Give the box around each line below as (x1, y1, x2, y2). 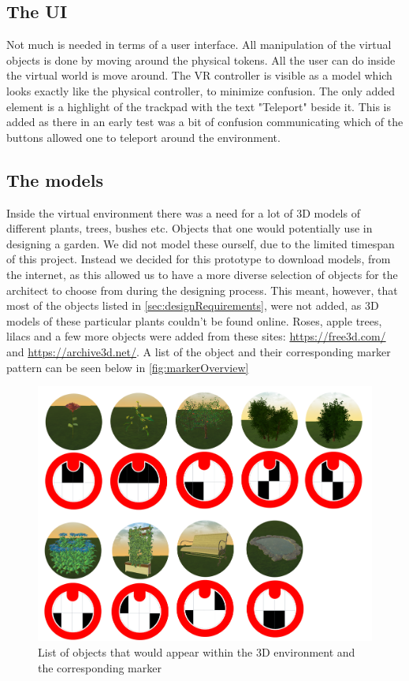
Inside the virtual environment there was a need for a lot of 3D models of (6, 204, 360, 221)
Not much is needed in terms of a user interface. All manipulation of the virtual (6, 36, 392, 53)
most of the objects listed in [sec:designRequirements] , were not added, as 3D (6, 297, 379, 314)
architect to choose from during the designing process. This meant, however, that (6, 281, 398, 298)
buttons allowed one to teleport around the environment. (6, 128, 281, 145)
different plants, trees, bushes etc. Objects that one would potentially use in (6, 220, 373, 236)
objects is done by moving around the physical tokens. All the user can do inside (6, 51, 396, 68)
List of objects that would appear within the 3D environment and (38, 643, 355, 660)
